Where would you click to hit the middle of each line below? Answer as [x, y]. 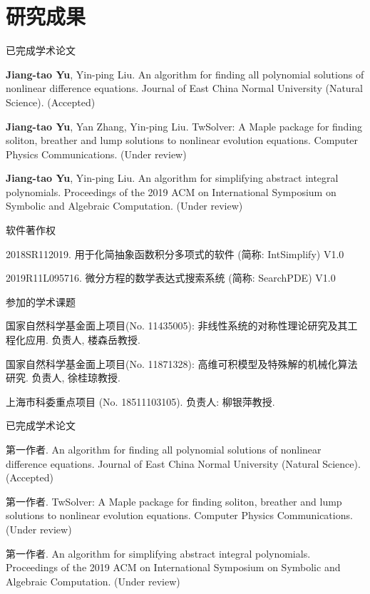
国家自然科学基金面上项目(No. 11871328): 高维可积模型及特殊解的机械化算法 [182, 363]
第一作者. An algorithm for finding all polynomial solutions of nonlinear [164, 449]
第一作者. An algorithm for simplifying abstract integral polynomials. [158, 553]
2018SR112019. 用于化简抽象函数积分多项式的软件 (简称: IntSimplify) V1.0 [175, 254]
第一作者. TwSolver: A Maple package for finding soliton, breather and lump [174, 501]
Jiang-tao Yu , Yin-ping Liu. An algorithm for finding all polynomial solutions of [185, 74]
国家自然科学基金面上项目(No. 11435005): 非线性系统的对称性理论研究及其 [177, 326]
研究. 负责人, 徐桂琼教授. [63, 378]
